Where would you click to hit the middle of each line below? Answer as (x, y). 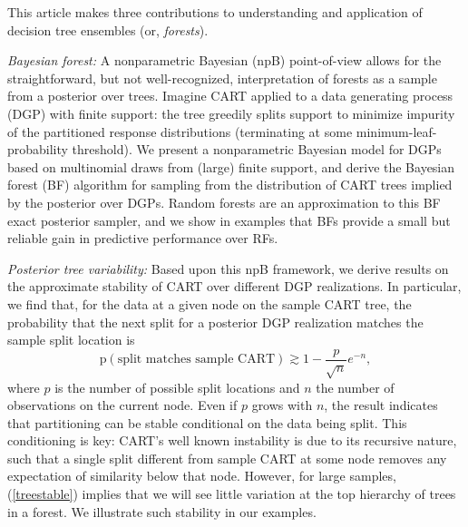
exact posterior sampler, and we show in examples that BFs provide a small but (229, 220)
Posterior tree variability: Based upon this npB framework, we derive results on (228, 268)
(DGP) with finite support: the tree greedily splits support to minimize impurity (231, 113)
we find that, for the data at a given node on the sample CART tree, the (210, 303)
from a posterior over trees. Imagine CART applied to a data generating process (230, 96)
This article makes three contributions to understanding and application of (215, 12)
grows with (282, 405)
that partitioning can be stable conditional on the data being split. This (207, 422)
